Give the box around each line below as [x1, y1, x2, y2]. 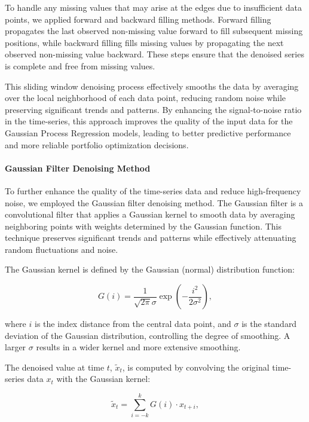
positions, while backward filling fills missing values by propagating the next [5, 36, 284, 48]
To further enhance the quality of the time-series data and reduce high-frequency [5, 184, 301, 197]
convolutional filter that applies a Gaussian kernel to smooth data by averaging [5, 208, 295, 221]
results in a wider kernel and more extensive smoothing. [36, 341, 241, 353]
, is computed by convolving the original [122, 360, 270, 373]
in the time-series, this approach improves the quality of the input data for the [5, 115, 293, 127]
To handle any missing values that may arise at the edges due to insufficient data [5, 1, 302, 13]
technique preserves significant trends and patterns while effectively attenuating [5, 231, 296, 244]
